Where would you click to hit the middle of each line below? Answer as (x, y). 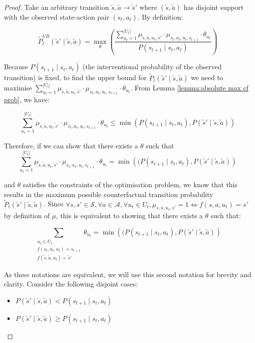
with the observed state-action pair (57, 17)
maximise (18, 87)
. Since (54, 204)
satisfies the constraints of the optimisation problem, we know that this (130, 185)
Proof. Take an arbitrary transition (57, 7)
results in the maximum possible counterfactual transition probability (109, 194)
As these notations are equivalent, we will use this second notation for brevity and (128, 274)
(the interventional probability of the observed (152, 67)
